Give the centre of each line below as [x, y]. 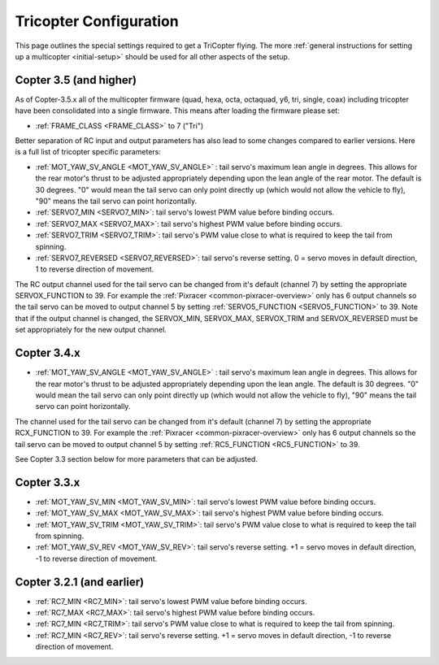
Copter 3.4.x [48, 353]
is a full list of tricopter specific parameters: [88, 152]
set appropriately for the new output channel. [91, 330]
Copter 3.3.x [48, 482]
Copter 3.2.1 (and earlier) [80, 582]
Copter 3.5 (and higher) [76, 80]
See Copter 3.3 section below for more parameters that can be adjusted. [136, 459]
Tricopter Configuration [97, 21]
